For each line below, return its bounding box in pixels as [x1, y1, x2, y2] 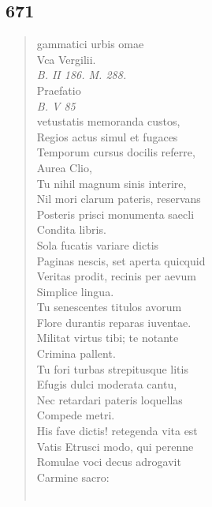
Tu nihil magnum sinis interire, [36, 175, 187, 191]
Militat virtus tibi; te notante [36, 329, 179, 346]
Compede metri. [36, 407, 115, 423]
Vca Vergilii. [36, 51, 96, 67]
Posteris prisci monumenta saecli [36, 205, 195, 222]
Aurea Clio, [36, 159, 92, 175]
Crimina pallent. [36, 345, 116, 362]
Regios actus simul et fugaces [36, 128, 178, 145]
